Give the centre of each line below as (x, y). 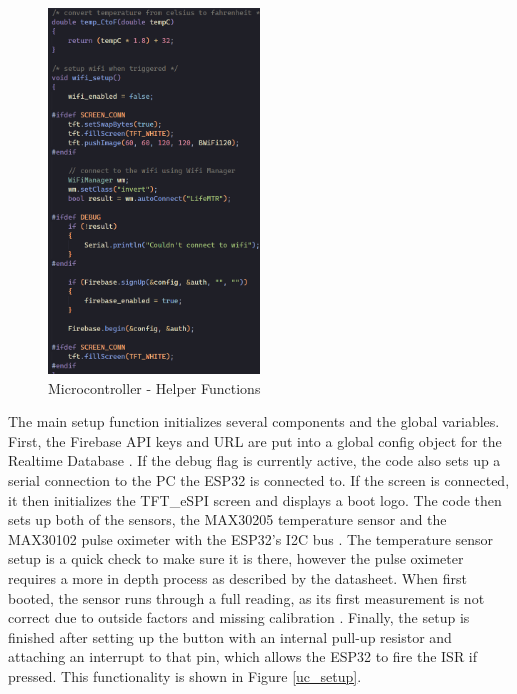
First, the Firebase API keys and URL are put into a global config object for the (255, 440)
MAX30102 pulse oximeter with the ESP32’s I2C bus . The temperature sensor (251, 538)
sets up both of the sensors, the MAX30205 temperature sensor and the (227, 519)
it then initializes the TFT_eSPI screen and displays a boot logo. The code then (255, 499)
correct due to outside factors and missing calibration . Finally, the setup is (239, 617)
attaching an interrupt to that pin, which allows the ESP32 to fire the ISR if (243, 656)
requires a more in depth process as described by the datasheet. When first (237, 578)
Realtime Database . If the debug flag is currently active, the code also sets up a (254, 460)
